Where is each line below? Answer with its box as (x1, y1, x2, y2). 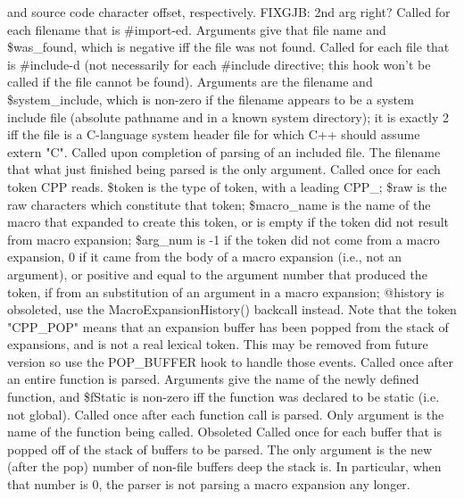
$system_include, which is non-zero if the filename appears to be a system (7, 89, 414, 108)
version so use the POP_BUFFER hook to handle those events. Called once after (7, 352, 453, 370)
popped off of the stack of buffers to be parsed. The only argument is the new (7, 439, 433, 458)
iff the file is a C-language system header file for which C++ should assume (7, 125, 420, 144)
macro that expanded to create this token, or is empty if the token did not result (7, 212, 450, 231)
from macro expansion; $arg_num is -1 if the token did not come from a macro (7, 229, 440, 248)
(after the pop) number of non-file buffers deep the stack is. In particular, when (7, 457, 442, 476)
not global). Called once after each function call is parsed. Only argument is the (7, 404, 444, 423)
